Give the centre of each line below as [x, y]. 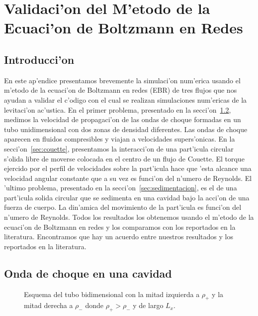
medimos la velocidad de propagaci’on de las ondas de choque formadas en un [123, 119]
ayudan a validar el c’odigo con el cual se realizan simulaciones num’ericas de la [126, 99]
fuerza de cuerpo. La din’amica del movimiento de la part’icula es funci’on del [123, 207]
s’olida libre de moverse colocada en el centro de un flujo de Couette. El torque [124, 158]
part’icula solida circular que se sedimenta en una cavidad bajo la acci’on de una [127, 197]
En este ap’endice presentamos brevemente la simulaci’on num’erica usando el [122, 80]
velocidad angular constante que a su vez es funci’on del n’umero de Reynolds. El [128, 178]
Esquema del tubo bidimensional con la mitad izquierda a [112, 294]
